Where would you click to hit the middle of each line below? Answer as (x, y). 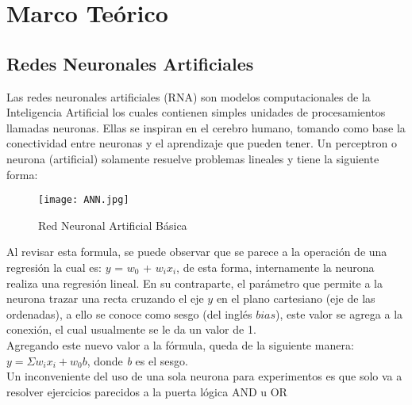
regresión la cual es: (54, 267)
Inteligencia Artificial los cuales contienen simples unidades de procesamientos (196, 112)
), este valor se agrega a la (339, 313)
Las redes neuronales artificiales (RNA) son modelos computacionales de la (189, 96)
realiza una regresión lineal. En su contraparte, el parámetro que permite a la (194, 283)
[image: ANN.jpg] (84, 200)
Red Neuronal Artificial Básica (113, 225)
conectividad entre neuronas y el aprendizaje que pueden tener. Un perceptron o (202, 143)
